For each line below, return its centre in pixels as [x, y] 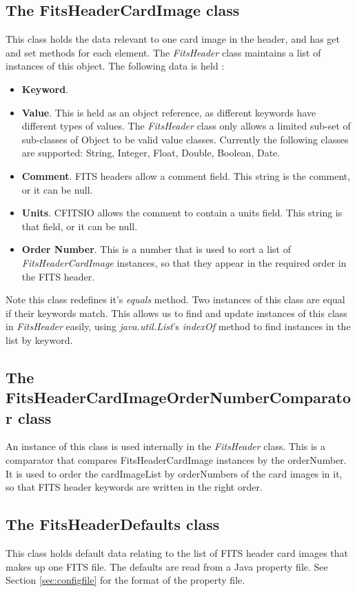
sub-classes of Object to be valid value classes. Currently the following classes [185, 139]
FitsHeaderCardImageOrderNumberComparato [178, 397]
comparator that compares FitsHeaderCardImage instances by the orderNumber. [176, 460]
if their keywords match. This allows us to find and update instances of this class [176, 313]
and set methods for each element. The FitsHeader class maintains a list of [163, 52]
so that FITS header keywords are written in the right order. [134, 487]
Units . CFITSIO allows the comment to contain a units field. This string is [182, 213]
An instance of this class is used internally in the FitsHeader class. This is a [166, 446]
